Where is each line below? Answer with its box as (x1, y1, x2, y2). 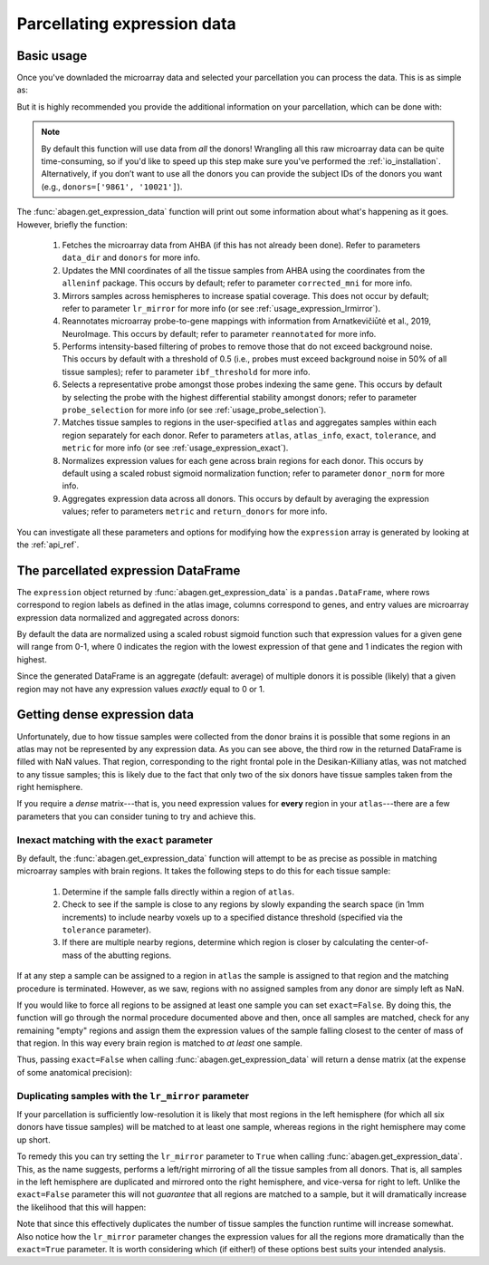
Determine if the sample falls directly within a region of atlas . (62, 886, 294, 897)
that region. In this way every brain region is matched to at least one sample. (16, 1038, 303, 1048)
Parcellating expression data (16, 14, 237, 34)
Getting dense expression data (16, 707, 195, 722)
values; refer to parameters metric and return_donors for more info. (62, 506, 328, 517)
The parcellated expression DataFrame (16, 563, 241, 578)
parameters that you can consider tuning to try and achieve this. (16, 811, 256, 822)
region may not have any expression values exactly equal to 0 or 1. (16, 683, 265, 694)
